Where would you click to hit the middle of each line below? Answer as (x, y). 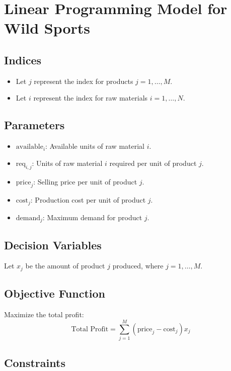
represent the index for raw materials (91, 98)
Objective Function (55, 293)
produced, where (138, 266)
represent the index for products (84, 81)
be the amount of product (65, 266)
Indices (23, 60)
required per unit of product (153, 163)
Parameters (34, 125)
